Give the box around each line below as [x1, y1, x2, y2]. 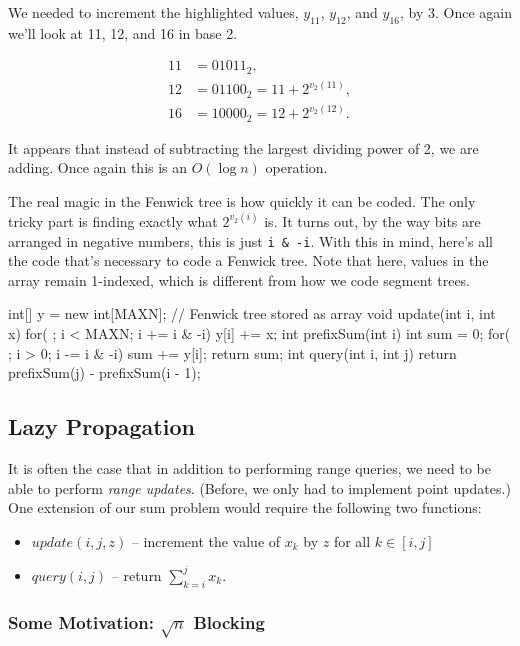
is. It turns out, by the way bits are [264, 210, 481, 231]
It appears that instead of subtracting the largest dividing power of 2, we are [8, 137, 479, 158]
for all [333, 530, 371, 551]
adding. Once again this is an [8, 157, 188, 178]
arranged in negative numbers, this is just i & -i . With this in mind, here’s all [8, 230, 493, 251]
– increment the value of [131, 530, 281, 551]
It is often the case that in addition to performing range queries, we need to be [8, 457, 491, 478]
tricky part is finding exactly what [8, 210, 218, 231]
